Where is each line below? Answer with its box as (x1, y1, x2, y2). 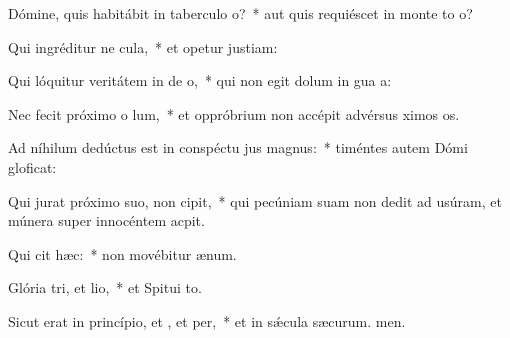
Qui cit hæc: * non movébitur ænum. (8, 243, 237, 264)
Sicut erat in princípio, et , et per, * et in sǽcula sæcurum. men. (8, 310, 406, 331)
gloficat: (8, 156, 57, 177)
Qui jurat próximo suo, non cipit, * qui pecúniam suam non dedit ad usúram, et (8, 190, 502, 211)
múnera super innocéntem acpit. (8, 210, 205, 231)
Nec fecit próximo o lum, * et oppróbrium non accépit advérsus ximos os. (8, 103, 460, 124)
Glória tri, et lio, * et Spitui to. (8, 277, 202, 298)
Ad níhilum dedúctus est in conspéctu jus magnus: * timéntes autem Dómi (8, 137, 468, 158)
